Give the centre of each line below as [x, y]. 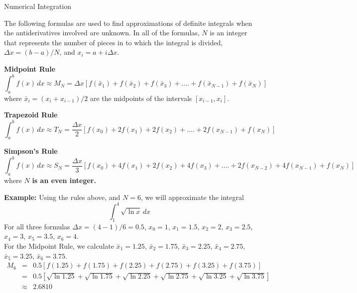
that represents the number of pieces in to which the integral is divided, [114, 42]
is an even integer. [64, 180]
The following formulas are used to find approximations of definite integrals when [128, 23]
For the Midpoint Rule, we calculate [59, 245]
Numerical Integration [38, 6]
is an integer [229, 33]
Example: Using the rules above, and [62, 197]
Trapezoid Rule [31, 115]
